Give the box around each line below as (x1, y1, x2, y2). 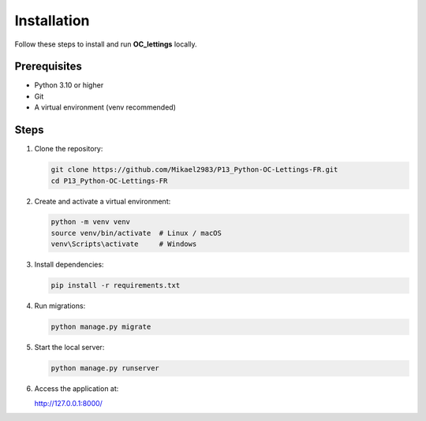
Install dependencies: (34, 260, 104, 270)
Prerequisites (14, 60, 82, 73)
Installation (14, 12, 90, 29)
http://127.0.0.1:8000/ (34, 398, 103, 408)
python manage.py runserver (50, 363, 159, 373)
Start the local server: (34, 343, 105, 352)
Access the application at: (34, 384, 119, 393)
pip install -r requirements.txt (50, 281, 181, 290)
